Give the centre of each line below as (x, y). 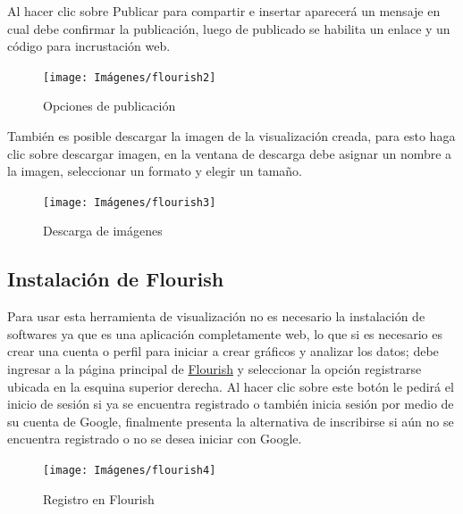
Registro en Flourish (99, 498)
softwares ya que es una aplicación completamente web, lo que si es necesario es (225, 333)
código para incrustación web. (89, 46)
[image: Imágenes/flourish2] (130, 77)
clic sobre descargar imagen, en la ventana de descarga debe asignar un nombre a (230, 153)
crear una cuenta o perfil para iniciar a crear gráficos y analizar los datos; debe (223, 351)
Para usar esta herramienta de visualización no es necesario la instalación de (216, 316)
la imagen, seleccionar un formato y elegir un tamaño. (155, 171)
